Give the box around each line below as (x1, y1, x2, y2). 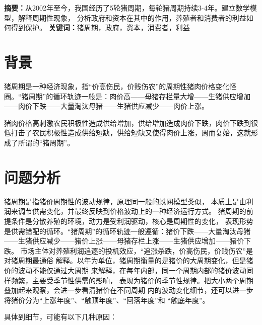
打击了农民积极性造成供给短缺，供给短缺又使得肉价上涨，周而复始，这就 (11, 127, 251, 138)
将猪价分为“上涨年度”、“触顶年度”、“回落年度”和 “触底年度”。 (4, 294, 210, 305)
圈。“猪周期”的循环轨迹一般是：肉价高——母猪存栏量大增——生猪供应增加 (4, 91, 251, 101)
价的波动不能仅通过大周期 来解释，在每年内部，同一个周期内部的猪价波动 (4, 265, 246, 275)
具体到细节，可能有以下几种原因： (4, 311, 117, 322)
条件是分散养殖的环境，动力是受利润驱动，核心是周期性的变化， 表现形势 (11, 215, 253, 226)
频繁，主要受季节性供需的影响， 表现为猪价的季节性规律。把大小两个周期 (11, 275, 253, 285)
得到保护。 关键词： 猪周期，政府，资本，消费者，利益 (11, 22, 190, 33)
